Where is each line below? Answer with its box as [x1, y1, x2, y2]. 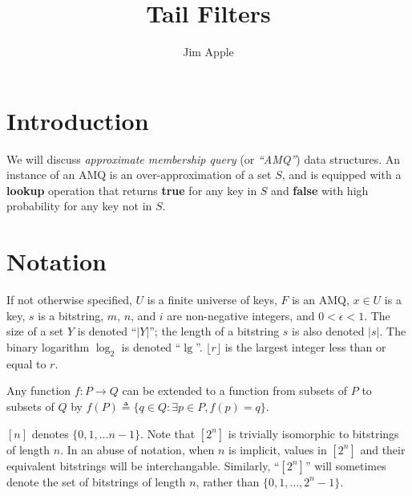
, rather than [196, 473, 260, 490]
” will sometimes [305, 457, 386, 474]
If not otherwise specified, [6, 291, 132, 308]
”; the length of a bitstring [149, 323, 280, 339]
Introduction [6, 104, 149, 136]
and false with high [271, 181, 369, 198]
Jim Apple [183, 43, 234, 60]
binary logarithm [6, 338, 90, 355]
